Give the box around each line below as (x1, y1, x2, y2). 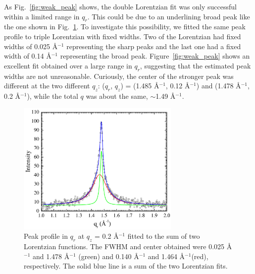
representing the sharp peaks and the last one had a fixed (66, 41, 241, 51)
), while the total (27, 90, 78, 101)
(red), (191, 251, 208, 261)
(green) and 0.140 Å (78, 251, 139, 261)
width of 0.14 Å (4, 51, 51, 61)
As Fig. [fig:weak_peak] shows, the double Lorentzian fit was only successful (4, 1, 237, 11)
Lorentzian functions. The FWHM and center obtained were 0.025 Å (24, 241, 232, 252)
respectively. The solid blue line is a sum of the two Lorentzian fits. (24, 261, 228, 271)
